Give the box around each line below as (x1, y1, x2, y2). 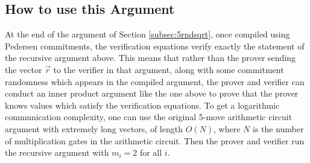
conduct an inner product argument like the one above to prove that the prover (5, 87, 299, 100)
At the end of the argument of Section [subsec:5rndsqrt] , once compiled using (5, 28, 290, 40)
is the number (252, 122, 304, 135)
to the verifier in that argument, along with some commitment (53, 63, 284, 75)
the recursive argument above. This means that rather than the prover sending (5, 51, 296, 64)
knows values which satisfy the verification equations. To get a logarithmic (5, 98, 280, 111)
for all (139, 146, 162, 159)
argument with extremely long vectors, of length (5, 122, 183, 135)
